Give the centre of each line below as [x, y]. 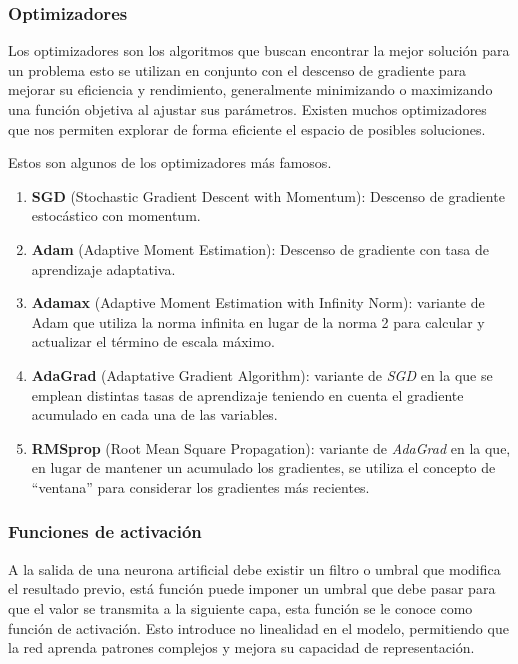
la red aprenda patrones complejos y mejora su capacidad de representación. [241, 647]
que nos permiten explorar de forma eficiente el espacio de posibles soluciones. [247, 128]
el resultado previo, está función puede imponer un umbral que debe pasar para [252, 588]
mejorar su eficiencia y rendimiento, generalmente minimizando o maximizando [250, 89]
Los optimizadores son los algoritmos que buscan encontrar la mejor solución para [259, 50]
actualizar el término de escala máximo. [153, 341]
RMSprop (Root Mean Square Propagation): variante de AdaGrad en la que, [271, 447]
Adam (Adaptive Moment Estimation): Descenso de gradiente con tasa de [260, 248]
